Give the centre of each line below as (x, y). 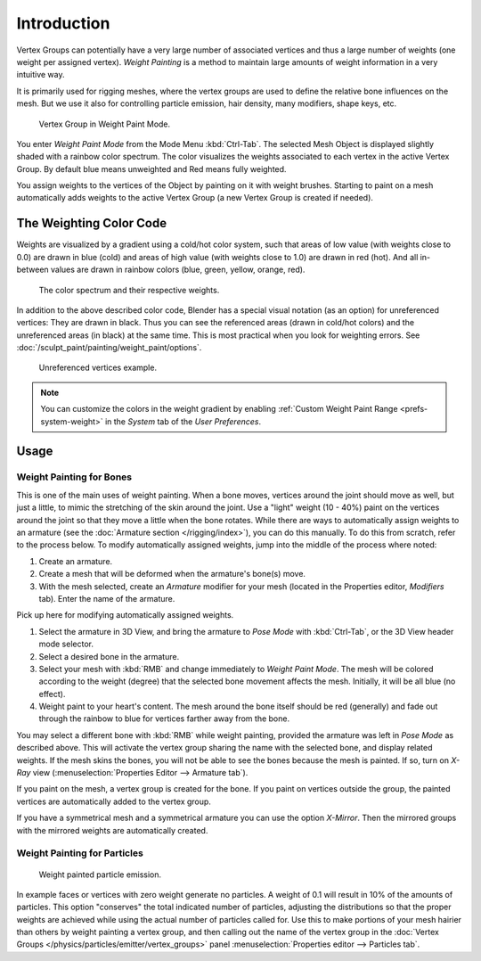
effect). (52, 694)
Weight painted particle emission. (100, 875)
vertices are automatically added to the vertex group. (114, 801)
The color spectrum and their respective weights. (129, 290)
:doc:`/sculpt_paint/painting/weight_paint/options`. (109, 348)
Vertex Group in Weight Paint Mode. (105, 124)
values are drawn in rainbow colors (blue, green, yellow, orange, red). (178, 270)
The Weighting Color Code (92, 223)
